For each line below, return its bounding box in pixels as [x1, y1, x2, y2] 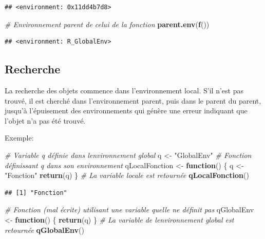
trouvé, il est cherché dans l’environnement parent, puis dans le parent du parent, [5, 95, 261, 106]
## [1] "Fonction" [5, 189, 67, 196]
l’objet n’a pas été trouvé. [5, 115, 86, 126]
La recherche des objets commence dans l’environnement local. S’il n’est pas [5, 85, 243, 95]
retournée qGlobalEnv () [5, 224, 84, 235]
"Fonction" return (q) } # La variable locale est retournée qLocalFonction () [5, 170, 249, 181]
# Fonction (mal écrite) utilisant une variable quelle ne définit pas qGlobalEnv [5, 204, 254, 215]
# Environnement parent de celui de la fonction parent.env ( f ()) [5, 18, 210, 29]
